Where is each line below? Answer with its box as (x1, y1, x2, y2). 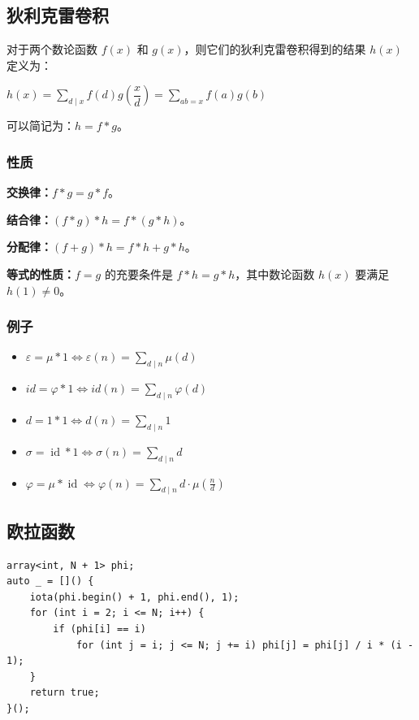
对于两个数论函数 (6, 41, 97, 58)
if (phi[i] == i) (53, 622, 146, 635)
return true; (29, 687, 100, 699)
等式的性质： (6, 265, 75, 282)
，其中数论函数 (235, 265, 315, 282)
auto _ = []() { (6, 575, 94, 588)
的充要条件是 (104, 265, 173, 282)
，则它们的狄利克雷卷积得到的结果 (184, 41, 366, 58)
